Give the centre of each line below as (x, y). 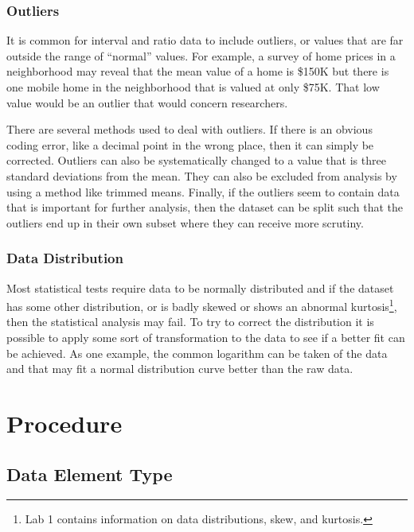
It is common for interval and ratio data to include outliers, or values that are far (205, 40)
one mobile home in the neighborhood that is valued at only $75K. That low (193, 87)
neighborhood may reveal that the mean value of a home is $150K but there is (198, 71)
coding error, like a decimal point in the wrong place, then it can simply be (190, 144)
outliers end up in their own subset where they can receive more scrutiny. (185, 222)
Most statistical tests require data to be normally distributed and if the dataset (200, 287)
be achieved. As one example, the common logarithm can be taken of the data (197, 353)
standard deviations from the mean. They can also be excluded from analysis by (202, 175)
